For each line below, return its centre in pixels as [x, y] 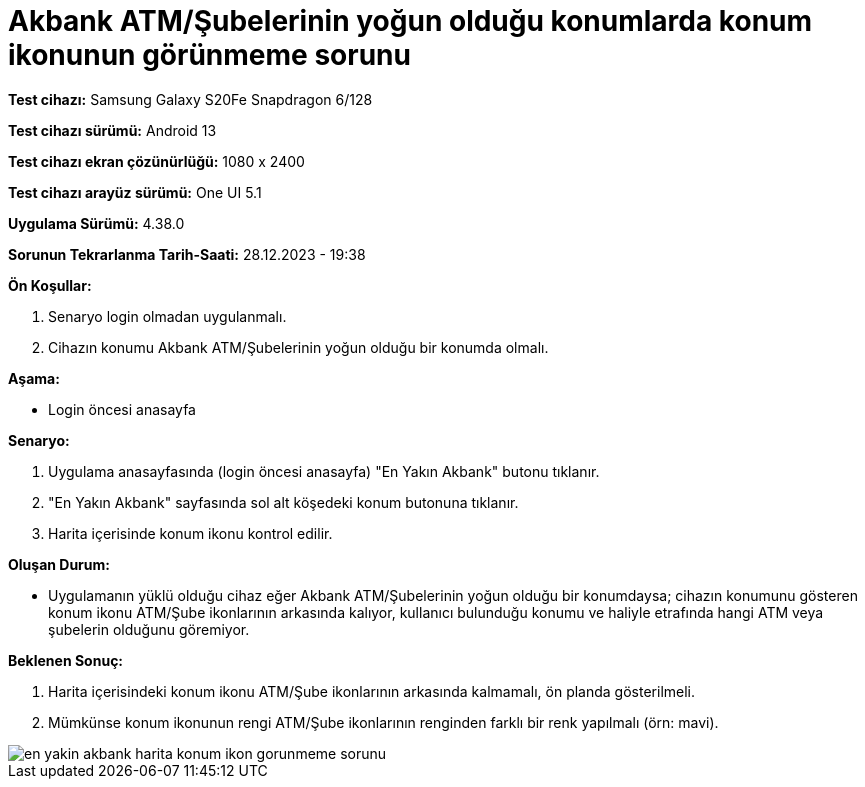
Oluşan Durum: [59, 564]
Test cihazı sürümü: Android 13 [112, 130]
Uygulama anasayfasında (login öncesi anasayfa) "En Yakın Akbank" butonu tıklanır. [324, 471]
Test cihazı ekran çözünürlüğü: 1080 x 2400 [156, 161]
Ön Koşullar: [50, 285]
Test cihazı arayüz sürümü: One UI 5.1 [135, 192]
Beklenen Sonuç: [66, 660]
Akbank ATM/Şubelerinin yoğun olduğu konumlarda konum [410, 21]
